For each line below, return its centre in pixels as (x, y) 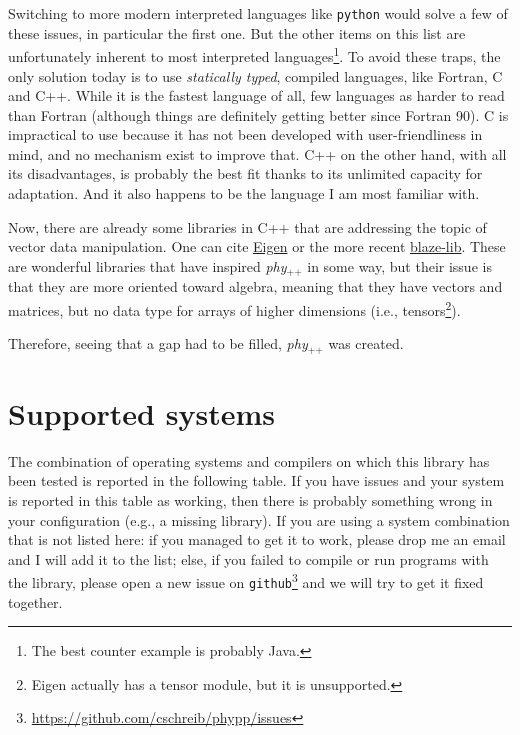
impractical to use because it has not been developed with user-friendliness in (245, 134)
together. (35, 601)
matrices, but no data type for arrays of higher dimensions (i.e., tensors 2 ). (234, 308)
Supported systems (141, 412)
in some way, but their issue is (399, 265)
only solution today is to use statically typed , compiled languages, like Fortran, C (255, 75)
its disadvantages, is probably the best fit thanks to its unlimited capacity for (245, 173)
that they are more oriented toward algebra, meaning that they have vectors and (255, 286)
